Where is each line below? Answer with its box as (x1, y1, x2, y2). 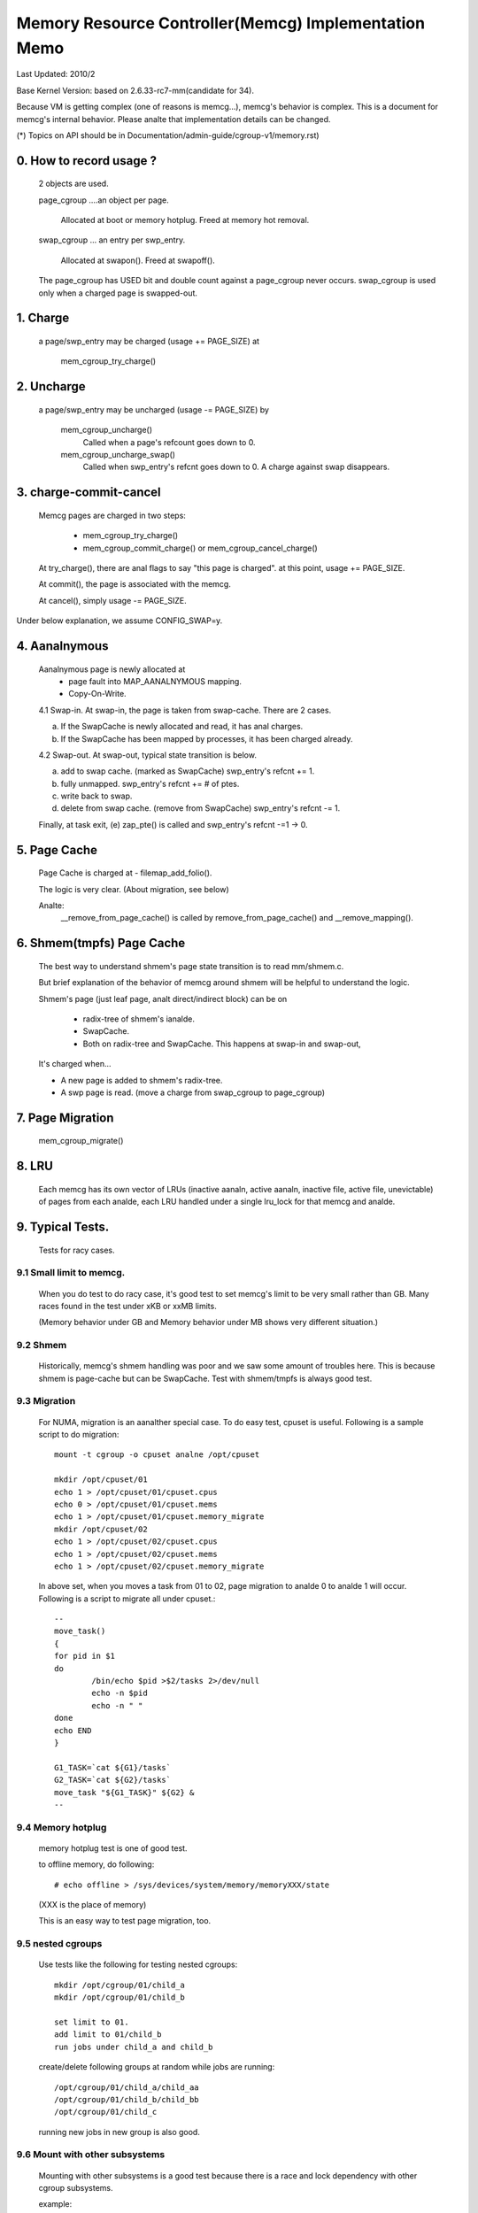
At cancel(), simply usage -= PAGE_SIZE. (38, 595, 187, 605)
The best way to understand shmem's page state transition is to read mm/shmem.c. (38, 960, 344, 971)
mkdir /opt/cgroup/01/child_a (54, 1979, 186, 1990)
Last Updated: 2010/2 (16, 69, 96, 80)
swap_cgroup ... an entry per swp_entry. (38, 235, 186, 245)
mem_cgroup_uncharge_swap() (60, 450, 176, 460)
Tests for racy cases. (38, 1245, 115, 1255)
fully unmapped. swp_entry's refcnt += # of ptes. (60, 778, 240, 789)
